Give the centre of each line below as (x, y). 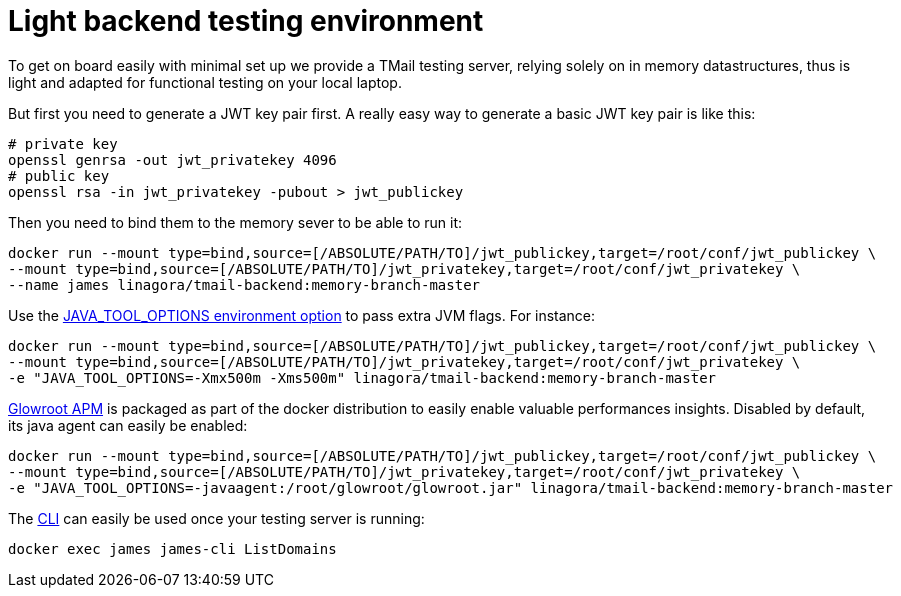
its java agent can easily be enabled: (128, 425)
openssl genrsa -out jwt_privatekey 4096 (172, 159)
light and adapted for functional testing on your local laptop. (205, 82)
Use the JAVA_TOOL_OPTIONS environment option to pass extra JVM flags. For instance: (302, 315)
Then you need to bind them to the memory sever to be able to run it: (235, 222)
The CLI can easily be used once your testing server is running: (216, 518)
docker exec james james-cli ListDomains (172, 548)
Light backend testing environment (246, 21)
